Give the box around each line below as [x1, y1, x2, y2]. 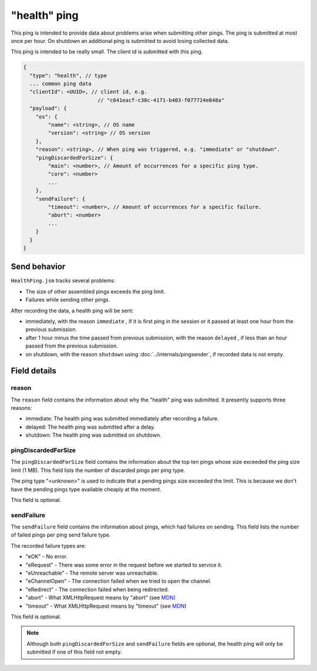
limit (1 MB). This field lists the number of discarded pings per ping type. [11, 467, 186, 474]
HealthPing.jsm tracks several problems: [11, 277, 116, 284]
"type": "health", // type [29, 72, 107, 79]
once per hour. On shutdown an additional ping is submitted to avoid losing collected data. [11, 37, 230, 44]
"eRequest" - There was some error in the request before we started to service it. [25, 561, 222, 568]
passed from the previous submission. [25, 342, 119, 349]
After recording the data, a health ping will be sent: [11, 307, 134, 314]
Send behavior [11, 262, 66, 272]
